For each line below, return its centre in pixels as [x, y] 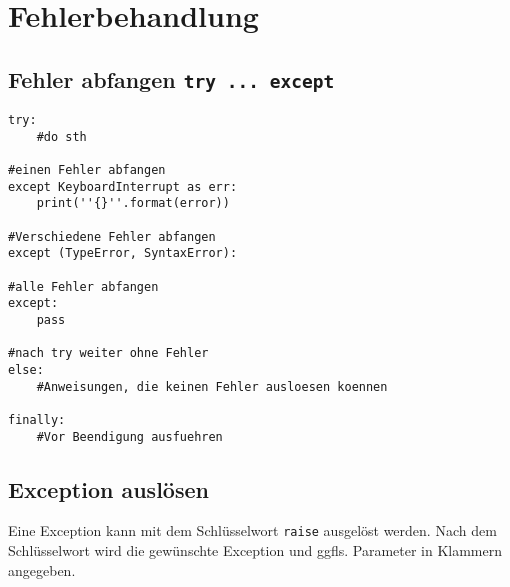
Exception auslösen [108, 488]
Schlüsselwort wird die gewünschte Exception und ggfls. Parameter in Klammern [255, 550]
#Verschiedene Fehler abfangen [112, 236]
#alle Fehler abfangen [83, 286]
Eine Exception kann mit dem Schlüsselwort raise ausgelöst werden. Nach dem [252, 530]
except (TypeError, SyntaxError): [123, 253]
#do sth [61, 136]
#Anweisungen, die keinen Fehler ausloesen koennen [212, 386]
